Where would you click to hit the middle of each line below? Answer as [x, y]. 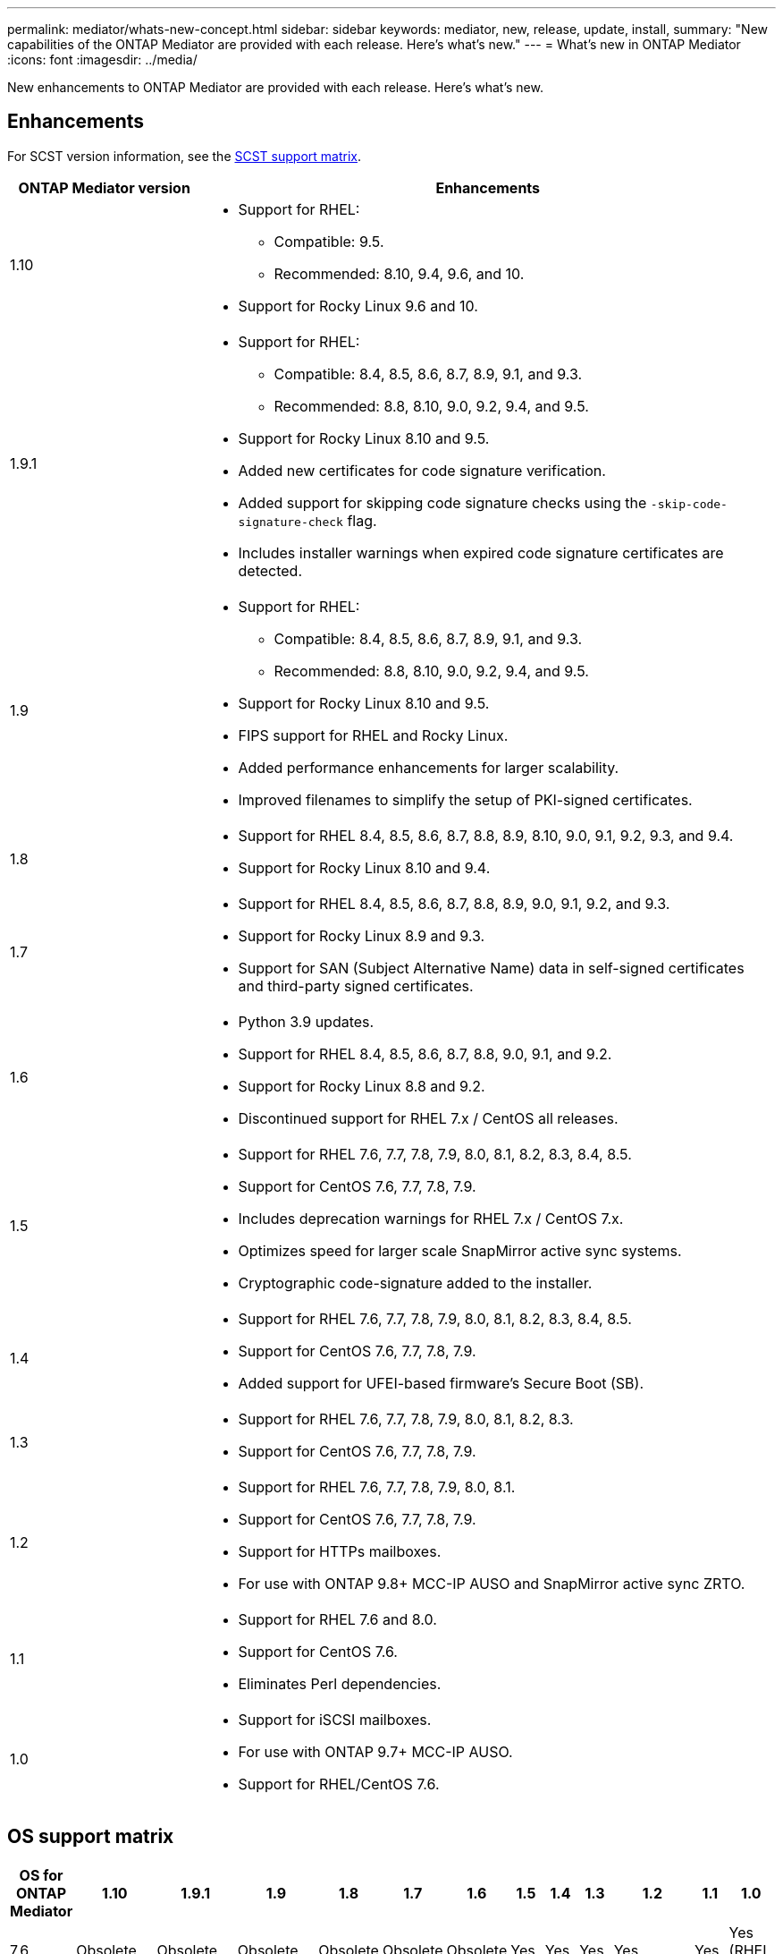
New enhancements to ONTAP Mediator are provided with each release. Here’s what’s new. [275, 87]
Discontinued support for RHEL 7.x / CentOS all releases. [428, 1118]
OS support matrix [91, 1837]
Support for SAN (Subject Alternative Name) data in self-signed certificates [491, 968]
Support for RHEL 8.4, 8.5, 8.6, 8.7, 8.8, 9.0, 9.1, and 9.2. [425, 1053]
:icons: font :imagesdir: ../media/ [102, 59]
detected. [270, 570]
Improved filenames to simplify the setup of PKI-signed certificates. [465, 799]
